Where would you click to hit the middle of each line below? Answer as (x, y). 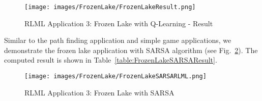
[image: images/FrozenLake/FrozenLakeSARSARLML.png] (115, 77)
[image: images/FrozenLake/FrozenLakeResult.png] (110, 7)
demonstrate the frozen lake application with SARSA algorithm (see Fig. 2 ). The (131, 50)
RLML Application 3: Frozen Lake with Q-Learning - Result (119, 23)
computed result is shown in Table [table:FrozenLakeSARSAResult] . (111, 60)
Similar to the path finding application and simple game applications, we (118, 40)
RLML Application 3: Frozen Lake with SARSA (99, 92)
